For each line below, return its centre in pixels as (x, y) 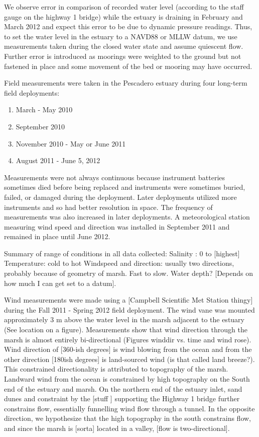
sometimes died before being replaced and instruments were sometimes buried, (125, 187)
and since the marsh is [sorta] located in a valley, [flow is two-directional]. (117, 428)
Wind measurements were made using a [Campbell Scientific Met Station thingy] (128, 300)
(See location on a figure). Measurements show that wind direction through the (126, 330)
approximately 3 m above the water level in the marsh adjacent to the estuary (124, 319)
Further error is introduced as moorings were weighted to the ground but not (123, 56)
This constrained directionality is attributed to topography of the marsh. (116, 369)
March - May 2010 (44, 110)
